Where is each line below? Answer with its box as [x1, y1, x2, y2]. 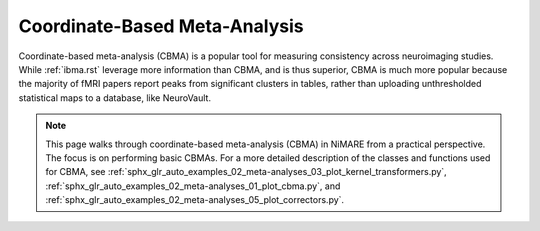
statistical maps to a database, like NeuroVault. [18, 91, 212, 104]
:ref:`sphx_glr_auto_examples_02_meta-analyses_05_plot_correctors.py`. [45, 194, 345, 206]
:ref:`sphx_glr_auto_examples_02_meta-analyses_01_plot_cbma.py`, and [45, 180, 341, 192]
